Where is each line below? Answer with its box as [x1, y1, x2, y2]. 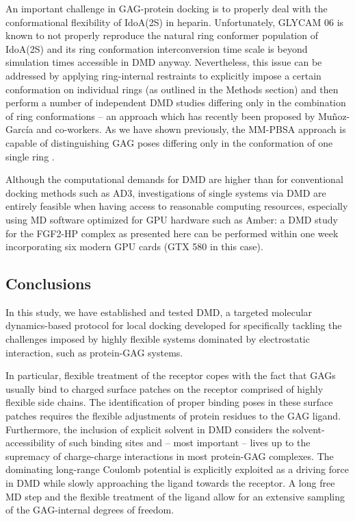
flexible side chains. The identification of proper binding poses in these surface [5, 395, 333, 409]
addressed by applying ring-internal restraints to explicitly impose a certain [5, 68, 321, 82]
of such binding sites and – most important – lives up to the [58, 435, 311, 450]
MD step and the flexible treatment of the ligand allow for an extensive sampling [5, 489, 345, 503]
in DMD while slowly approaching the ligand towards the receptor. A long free [5, 476, 335, 490]
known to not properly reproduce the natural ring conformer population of [5, 28, 318, 43]
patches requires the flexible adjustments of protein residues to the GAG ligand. [5, 409, 341, 423]
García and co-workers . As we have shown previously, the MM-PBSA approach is [5, 122, 346, 136]
